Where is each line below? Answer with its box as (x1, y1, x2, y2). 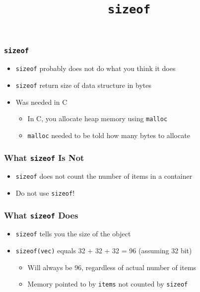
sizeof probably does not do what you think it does (15, 63, 176, 73)
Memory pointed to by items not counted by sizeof (27, 279, 188, 289)
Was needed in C (15, 96, 67, 107)
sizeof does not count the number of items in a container (15, 171, 193, 181)
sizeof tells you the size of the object (15, 228, 131, 239)
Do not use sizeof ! (15, 188, 75, 198)
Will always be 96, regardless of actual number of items (27, 262, 197, 272)
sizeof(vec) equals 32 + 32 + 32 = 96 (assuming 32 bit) (15, 245, 192, 256)
